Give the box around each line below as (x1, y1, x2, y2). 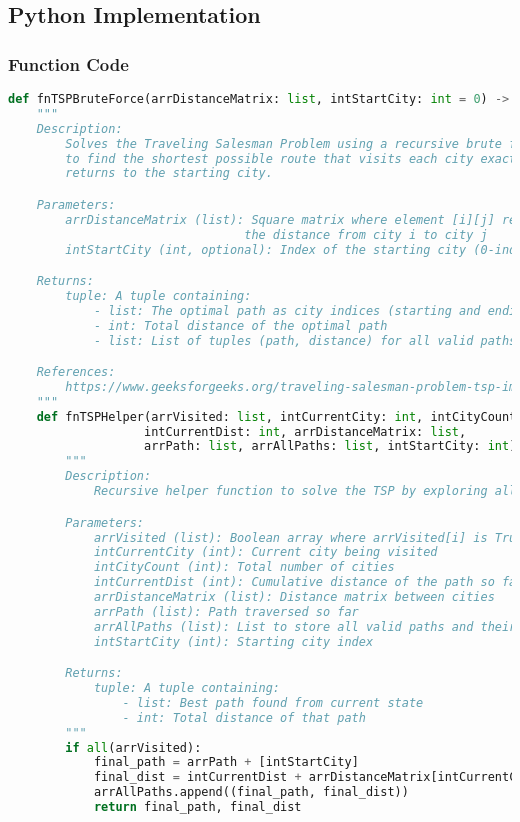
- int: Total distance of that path (122, 710, 366, 725)
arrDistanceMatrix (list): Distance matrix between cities (93, 590, 495, 604)
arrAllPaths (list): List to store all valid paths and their (93, 619, 517, 634)
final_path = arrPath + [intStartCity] (93, 755, 359, 770)
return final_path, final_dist (93, 800, 302, 815)
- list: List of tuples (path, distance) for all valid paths (93, 333, 517, 348)
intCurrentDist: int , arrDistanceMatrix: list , (144, 424, 467, 439)
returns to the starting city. (65, 166, 273, 181)
